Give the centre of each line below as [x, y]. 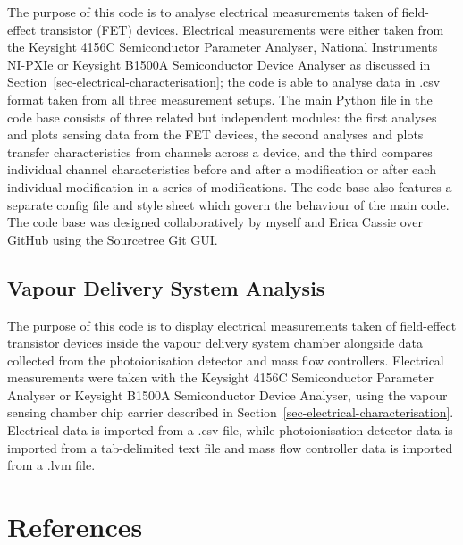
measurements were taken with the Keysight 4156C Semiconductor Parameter [220, 377]
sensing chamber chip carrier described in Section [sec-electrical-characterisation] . [231, 412]
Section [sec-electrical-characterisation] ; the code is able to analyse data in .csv [224, 82]
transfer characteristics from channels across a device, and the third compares [220, 151]
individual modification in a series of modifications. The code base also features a [230, 186]
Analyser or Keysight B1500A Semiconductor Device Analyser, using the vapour [227, 394]
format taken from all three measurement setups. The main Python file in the [220, 99]
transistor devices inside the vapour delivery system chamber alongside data [215, 343]
